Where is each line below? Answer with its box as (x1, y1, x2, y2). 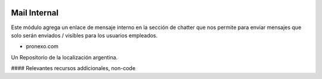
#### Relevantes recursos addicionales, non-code (11, 65, 136, 72)
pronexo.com (26, 43, 59, 50)
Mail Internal (11, 8, 59, 18)
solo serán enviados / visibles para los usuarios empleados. (11, 31, 158, 39)
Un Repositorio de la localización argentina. (11, 53, 118, 61)
